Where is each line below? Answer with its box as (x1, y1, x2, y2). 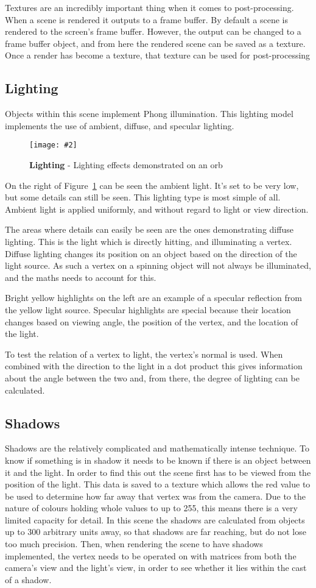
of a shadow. (5, 573, 52, 586)
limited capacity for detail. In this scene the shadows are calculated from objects (5, 513, 305, 526)
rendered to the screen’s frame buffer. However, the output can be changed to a (5, 25, 301, 38)
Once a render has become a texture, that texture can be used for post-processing (5, 49, 311, 62)
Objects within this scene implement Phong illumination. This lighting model (5, 107, 293, 120)
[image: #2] (29, 141, 77, 150)
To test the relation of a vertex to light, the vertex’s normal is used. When (5, 347, 283, 360)
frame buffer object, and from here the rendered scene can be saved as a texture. (5, 37, 306, 49)
